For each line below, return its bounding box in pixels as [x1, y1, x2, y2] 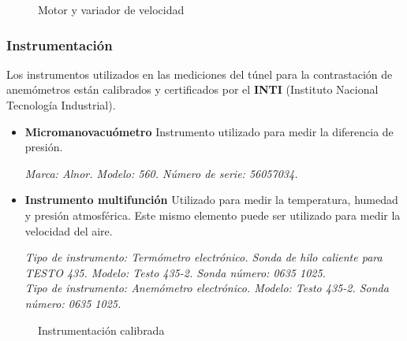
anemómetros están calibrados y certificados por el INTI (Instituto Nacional [6, 81, 379, 98]
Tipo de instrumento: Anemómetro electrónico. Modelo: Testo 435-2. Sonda [24, 280, 389, 296]
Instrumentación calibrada [38, 321, 165, 338]
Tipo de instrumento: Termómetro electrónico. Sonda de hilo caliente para [24, 249, 383, 265]
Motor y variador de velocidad [38, 2, 185, 17]
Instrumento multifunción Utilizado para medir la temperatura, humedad [24, 191, 398, 208]
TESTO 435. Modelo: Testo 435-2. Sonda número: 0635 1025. [24, 264, 326, 280]
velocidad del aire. [24, 222, 113, 239]
